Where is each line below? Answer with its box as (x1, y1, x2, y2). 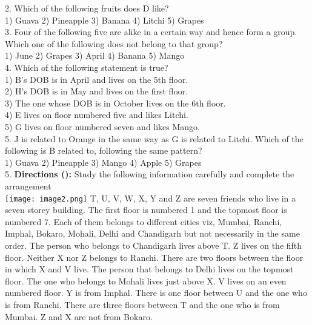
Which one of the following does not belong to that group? (5, 37, 223, 50)
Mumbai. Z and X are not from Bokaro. (5, 310, 153, 323)
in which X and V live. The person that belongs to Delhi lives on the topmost (5, 263, 294, 275)
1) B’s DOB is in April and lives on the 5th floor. (5, 73, 188, 85)
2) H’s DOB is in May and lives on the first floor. (5, 85, 188, 97)
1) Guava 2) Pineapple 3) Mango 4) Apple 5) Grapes (5, 156, 202, 168)
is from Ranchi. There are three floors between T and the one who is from (5, 298, 280, 310)
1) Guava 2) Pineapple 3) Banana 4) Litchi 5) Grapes (5, 13, 204, 26)
